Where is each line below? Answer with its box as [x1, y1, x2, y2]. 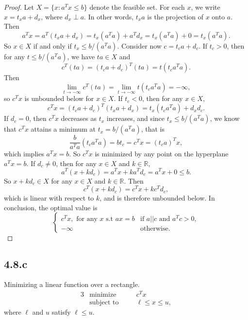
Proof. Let [4, 2, 34, 12]
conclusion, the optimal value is [4, 202, 98, 212]
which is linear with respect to [4, 193, 94, 203]
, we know [210, 113, 240, 123]
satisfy [51, 306, 71, 317]
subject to [89, 299, 119, 306]
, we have [67, 51, 95, 61]
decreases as [61, 113, 97, 123]
